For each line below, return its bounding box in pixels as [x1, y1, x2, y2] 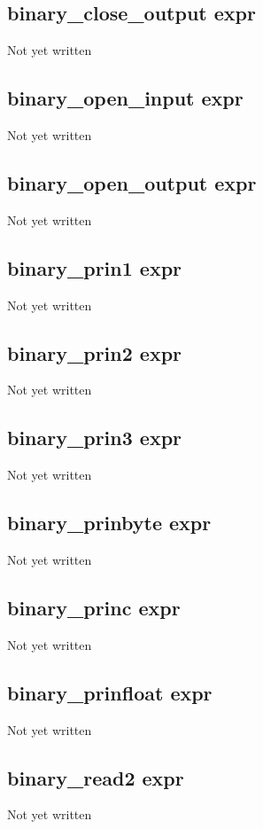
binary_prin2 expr [7, 339, 182, 366]
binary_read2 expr [7, 763, 184, 791]
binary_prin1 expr [7, 254, 182, 281]
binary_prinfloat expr [7, 678, 213, 706]
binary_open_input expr [7, 84, 244, 112]
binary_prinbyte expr [7, 509, 212, 536]
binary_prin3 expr [7, 424, 182, 451]
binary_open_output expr [7, 168, 257, 196]
